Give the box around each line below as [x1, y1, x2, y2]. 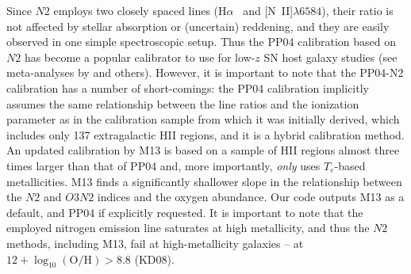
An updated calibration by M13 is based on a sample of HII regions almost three [6, 142, 400, 158]
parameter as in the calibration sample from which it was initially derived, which [6, 111, 400, 127]
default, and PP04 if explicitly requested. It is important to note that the [6, 204, 363, 220]
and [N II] [243, 2, 294, 18]
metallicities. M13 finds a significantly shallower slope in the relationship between [6, 173, 402, 189]
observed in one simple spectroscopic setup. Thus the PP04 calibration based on [6, 33, 397, 50]
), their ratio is [321, 2, 394, 18]
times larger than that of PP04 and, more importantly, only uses [6, 157, 321, 173]
